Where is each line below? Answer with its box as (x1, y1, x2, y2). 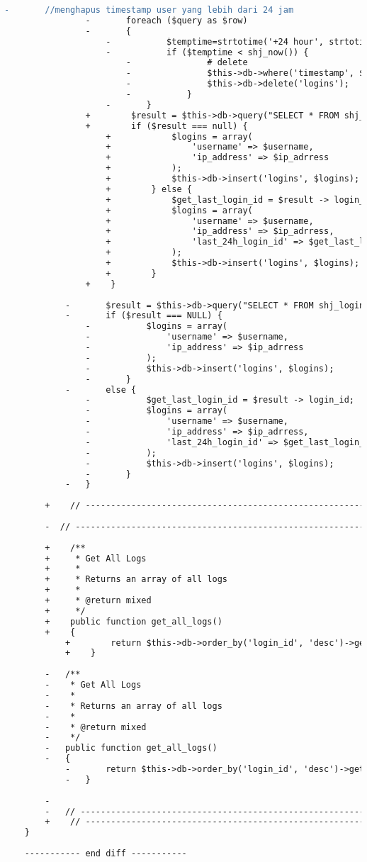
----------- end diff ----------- (24, 849, 187, 858)
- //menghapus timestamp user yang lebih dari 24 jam (4, 5, 294, 15)
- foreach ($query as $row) (85, 15, 248, 26)
